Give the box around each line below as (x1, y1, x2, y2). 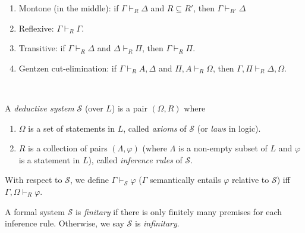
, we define (70, 173, 109, 186)
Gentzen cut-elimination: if (18, 61, 117, 74)
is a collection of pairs (28, 142, 108, 154)
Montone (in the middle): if (18, 2, 119, 14)
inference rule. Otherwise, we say (5, 217, 124, 229)
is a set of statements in (28, 122, 115, 134)
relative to (231, 173, 269, 186)
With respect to (5, 173, 62, 186)
